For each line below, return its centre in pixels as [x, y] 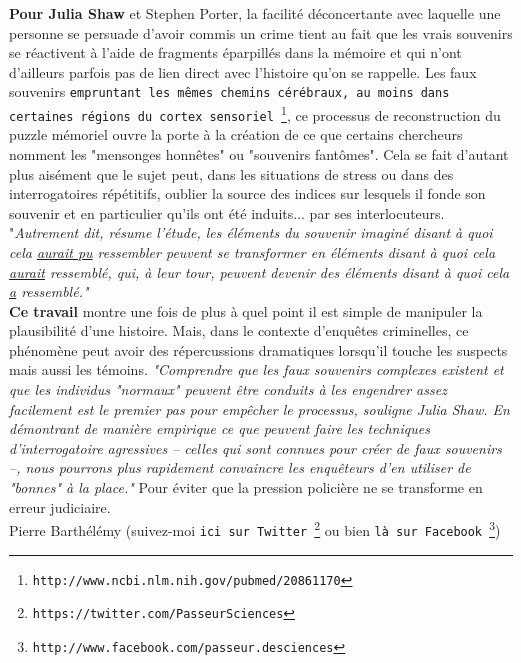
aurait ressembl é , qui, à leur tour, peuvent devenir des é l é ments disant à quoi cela [259, 271]
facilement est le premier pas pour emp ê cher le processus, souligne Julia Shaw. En [259, 408]
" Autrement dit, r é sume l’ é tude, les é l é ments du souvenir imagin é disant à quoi [251, 232]
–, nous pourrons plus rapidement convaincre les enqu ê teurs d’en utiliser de [240, 467]
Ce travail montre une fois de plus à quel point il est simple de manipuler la [246, 310]
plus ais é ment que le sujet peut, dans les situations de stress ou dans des [231, 173]
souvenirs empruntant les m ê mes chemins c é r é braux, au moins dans [229, 91]
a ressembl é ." [49, 291]
